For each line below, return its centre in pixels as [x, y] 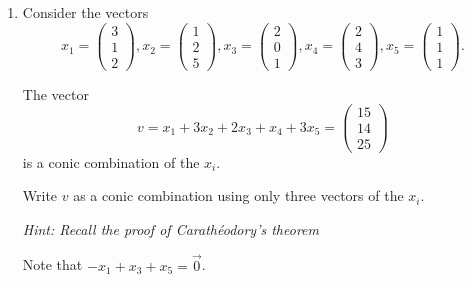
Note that [52, 264]
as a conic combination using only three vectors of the [238, 195]
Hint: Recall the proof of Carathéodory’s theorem [170, 228]
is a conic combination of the [111, 161]
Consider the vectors [85, 12]
